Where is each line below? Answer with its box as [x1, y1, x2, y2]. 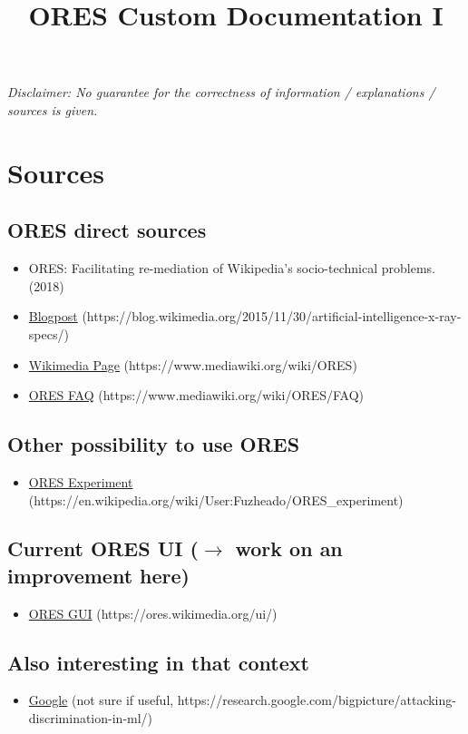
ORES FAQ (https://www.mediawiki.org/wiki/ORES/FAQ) [28, 386, 365, 405]
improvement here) [7, 561, 190, 589]
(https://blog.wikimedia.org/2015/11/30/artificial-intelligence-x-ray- [82, 307, 462, 326]
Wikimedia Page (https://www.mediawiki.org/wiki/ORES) [28, 355, 357, 374]
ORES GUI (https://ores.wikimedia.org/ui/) [28, 603, 278, 622]
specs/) [28, 324, 69, 343]
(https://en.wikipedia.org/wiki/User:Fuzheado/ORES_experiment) [28, 490, 404, 509]
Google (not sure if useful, [28, 690, 174, 710]
